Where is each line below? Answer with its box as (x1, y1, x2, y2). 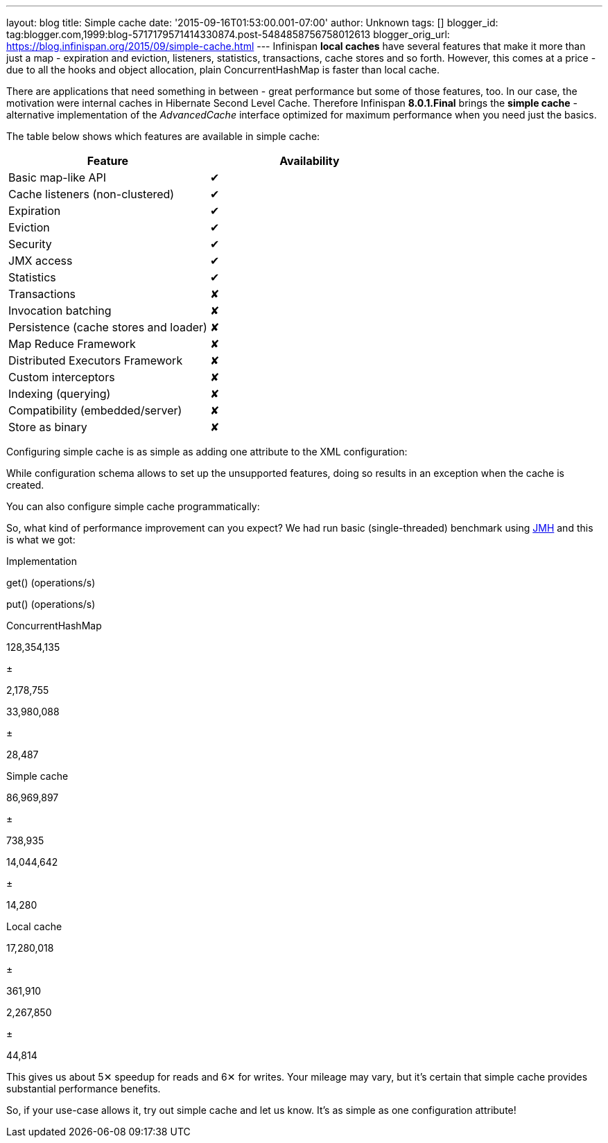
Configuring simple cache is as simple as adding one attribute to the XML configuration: (6, 446, 408, 457)
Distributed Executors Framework (8, 354, 183, 367)
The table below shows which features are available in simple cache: (6, 130, 320, 142)
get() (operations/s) (6, 577, 96, 588)
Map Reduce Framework (8, 337, 136, 351)
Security (8, 237, 52, 251)
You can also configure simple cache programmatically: (6, 500, 260, 512)
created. (6, 479, 44, 491)
